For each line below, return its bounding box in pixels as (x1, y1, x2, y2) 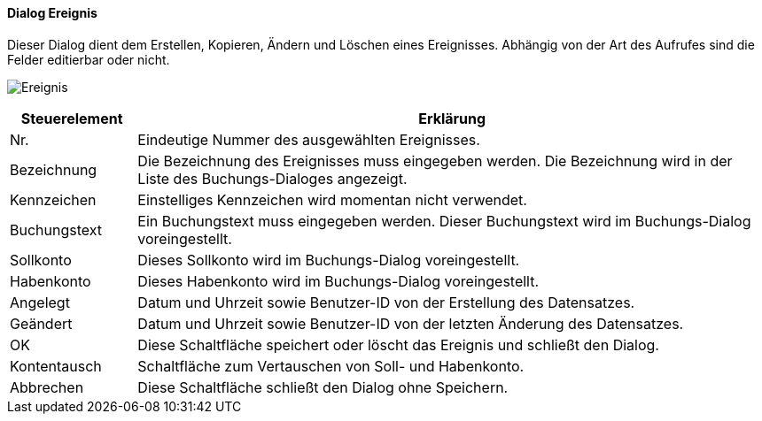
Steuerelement (20, 109, 123, 127)
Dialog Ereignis (7, 5, 97, 20)
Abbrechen (10, 378, 84, 396)
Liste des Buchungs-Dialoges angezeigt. (137, 169, 408, 188)
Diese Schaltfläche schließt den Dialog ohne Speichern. (137, 378, 509, 396)
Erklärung (418, 109, 486, 127)
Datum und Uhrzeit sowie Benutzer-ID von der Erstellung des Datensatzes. (137, 293, 635, 311)
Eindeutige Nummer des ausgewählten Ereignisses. (137, 130, 480, 149)
